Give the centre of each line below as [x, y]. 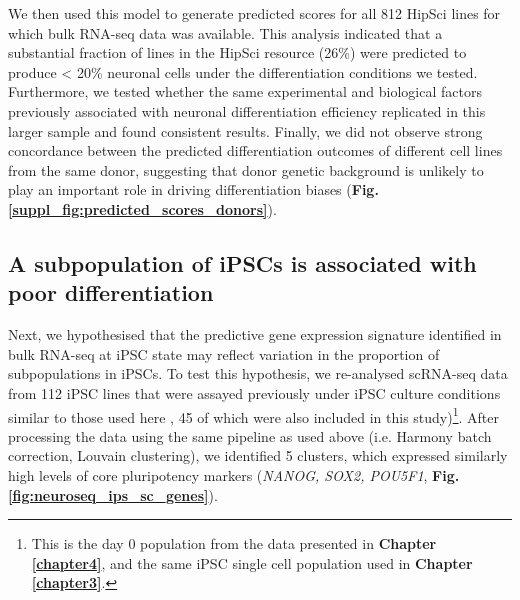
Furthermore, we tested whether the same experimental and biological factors [245, 91]
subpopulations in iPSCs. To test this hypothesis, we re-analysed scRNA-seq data [258, 373]
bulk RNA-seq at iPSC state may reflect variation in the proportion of [224, 353]
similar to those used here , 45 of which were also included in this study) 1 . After [254, 415]
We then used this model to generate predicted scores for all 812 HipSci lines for [254, 13]
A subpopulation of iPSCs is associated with [242, 262]
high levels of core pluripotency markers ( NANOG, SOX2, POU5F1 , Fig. [234, 474]
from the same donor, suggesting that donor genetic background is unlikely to [246, 169]
